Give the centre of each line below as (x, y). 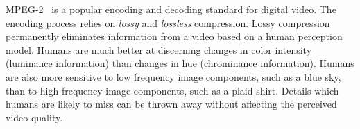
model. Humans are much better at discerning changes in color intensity (159, 49)
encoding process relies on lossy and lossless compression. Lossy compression (168, 22)
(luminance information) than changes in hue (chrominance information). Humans (180, 63)
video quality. (34, 117)
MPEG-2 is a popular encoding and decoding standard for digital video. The (171, 9)
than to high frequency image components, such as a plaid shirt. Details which (172, 90)
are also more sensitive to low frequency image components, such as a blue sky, (173, 76)
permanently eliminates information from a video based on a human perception (174, 36)
